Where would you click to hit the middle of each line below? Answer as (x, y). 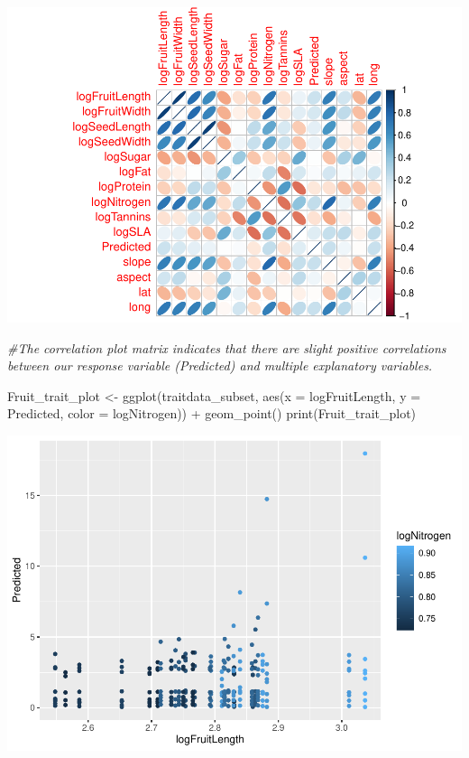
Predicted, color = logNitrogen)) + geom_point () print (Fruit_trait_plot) (212, 413)
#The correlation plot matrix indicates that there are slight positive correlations (227, 347)
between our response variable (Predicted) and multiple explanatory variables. (220, 365)
